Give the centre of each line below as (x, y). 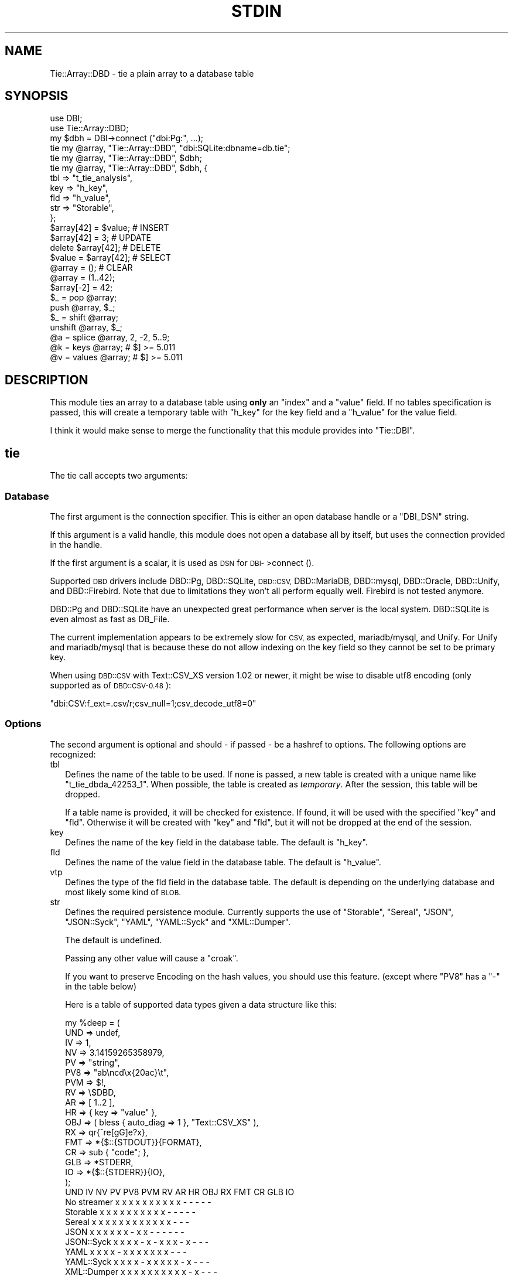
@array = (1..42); (82, 278)
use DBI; (66, 118)
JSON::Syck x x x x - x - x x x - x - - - (137, 1241)
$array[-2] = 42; (81, 288)
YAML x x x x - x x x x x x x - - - (126, 1251)
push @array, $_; (83, 308)
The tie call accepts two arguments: (119, 476)
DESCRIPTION (47, 380)
